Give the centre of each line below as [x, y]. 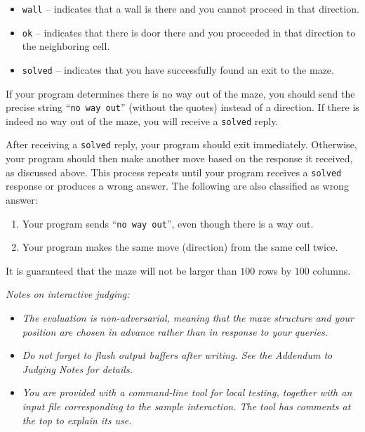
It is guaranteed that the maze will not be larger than [121, 270]
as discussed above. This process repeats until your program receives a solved [174, 172]
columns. [332, 270]
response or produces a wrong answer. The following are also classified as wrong [177, 186]
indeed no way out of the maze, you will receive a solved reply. [142, 120]
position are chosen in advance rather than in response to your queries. [175, 331]
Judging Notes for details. [77, 368]
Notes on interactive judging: [68, 294]
